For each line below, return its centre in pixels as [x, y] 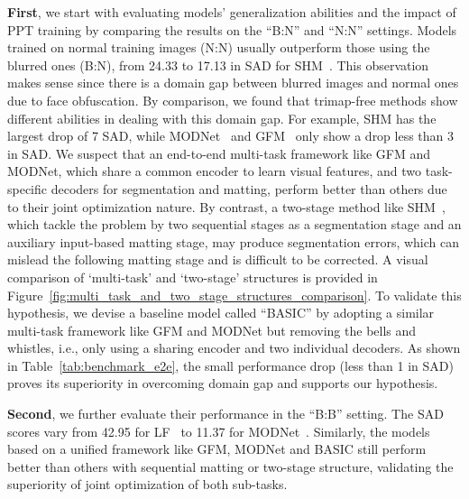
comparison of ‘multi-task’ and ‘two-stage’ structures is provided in [193, 277]
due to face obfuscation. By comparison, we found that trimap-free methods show [233, 100]
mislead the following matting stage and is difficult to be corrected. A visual [218, 259]
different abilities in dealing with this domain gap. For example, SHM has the [222, 118]
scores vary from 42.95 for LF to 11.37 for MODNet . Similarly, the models [219, 431]
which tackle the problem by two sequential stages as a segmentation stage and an [234, 224]
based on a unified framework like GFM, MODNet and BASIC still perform [217, 449]
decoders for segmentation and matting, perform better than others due [249, 188]
